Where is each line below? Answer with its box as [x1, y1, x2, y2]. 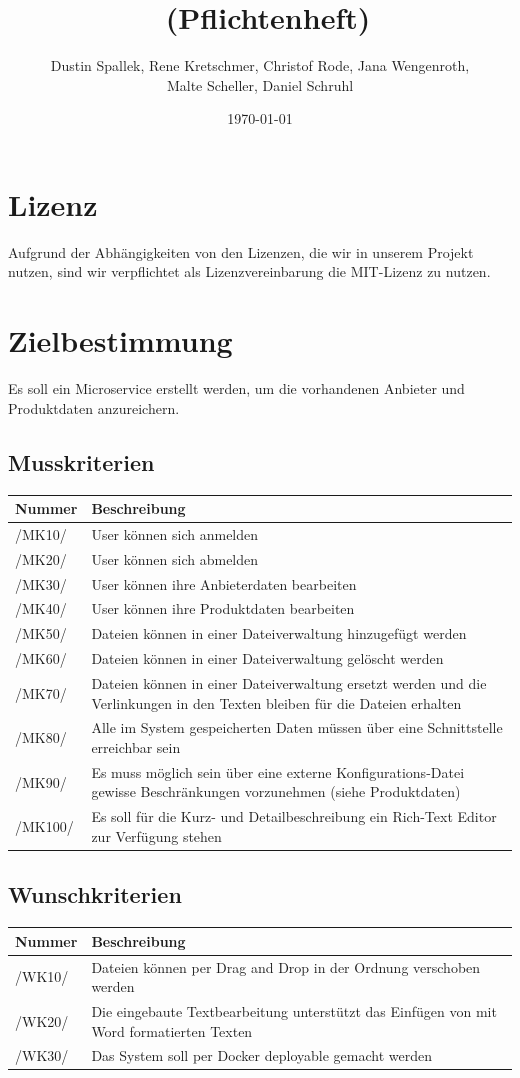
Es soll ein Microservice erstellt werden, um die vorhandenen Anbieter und [8, 378, 465, 399]
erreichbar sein [91, 736, 181, 757]
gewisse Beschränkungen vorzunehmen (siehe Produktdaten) [91, 781, 461, 802]
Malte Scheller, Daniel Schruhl [166, 74, 354, 95]
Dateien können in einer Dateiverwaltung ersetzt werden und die [91, 672, 487, 693]
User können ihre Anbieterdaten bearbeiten [91, 573, 357, 594]
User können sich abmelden [91, 548, 259, 569]
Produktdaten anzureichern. [8, 397, 180, 418]
